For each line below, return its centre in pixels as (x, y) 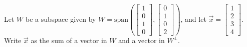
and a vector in (142, 40)
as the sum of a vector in (69, 40)
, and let (193, 19)
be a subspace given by (61, 19)
